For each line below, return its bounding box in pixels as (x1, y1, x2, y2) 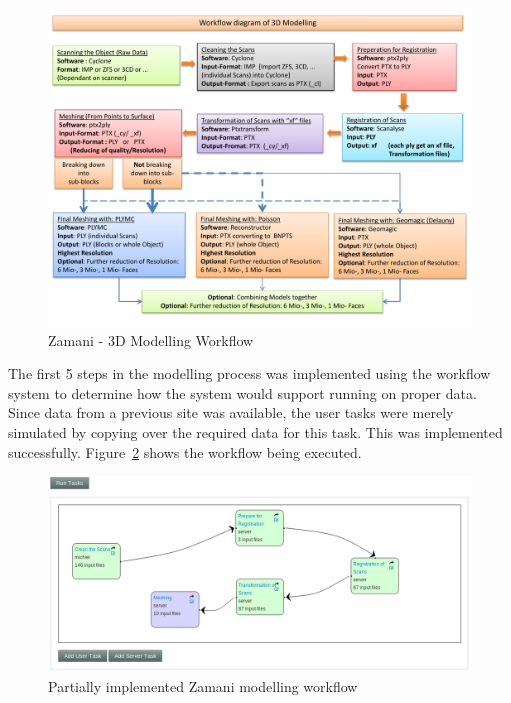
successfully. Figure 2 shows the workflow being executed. (8, 441, 362, 462)
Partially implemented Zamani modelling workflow (48, 676, 358, 697)
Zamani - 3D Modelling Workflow (48, 329, 254, 350)
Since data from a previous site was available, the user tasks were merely (8, 402, 454, 423)
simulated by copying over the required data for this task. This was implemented (8, 421, 503, 442)
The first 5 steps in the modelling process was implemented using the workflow (8, 363, 491, 384)
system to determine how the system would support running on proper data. (8, 382, 477, 403)
